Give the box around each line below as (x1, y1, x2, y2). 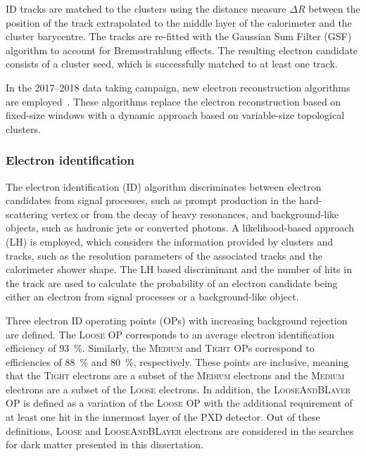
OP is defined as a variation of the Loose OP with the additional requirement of (6, 395, 353, 410)
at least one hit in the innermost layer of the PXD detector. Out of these (6, 410, 320, 424)
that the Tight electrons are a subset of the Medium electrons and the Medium (6, 368, 345, 383)
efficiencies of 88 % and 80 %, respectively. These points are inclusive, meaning (6, 354, 349, 369)
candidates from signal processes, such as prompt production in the (6, 193, 296, 208)
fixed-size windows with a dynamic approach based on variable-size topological (6, 108, 345, 122)
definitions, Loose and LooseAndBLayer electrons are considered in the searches (6, 423, 354, 438)
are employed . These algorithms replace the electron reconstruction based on (6, 94, 341, 108)
